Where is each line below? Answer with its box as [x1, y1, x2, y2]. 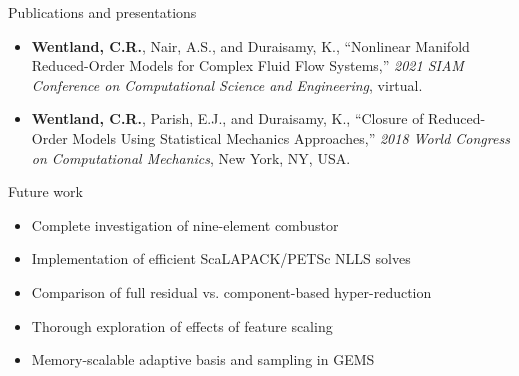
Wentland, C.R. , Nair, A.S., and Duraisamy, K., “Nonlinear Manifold [31, 35, 470, 56]
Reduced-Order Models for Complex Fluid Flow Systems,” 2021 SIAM [31, 55, 464, 76]
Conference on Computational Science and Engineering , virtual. [31, 74, 423, 95]
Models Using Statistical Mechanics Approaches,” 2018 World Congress [72, 127, 510, 148]
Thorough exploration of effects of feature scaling [31, 315, 333, 336]
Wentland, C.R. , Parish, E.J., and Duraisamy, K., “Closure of [31, 108, 424, 129]
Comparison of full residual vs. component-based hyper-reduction [31, 281, 432, 302]
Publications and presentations [8, 2, 197, 22]
